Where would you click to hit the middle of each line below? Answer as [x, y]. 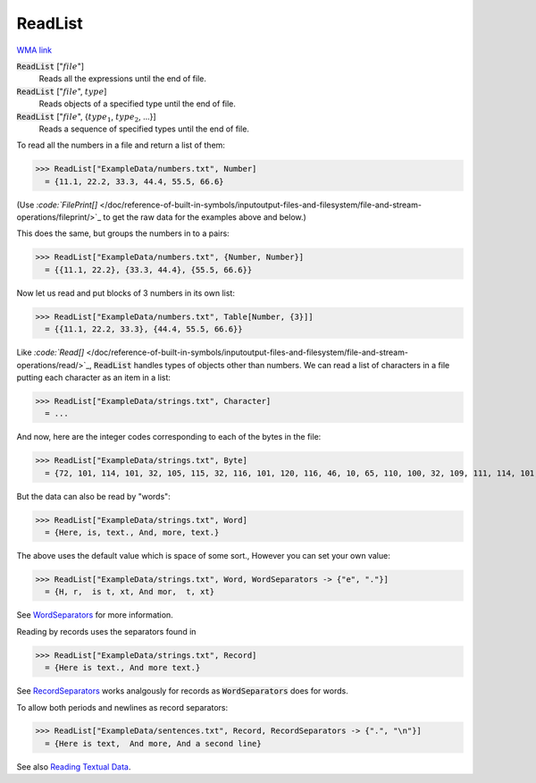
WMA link [34, 50]
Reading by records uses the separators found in [106, 631]
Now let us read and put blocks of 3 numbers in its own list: [126, 293]
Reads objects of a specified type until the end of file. [138, 104]
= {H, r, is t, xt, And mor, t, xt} [130, 592]
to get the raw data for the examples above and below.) [205, 217]
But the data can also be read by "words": [94, 496]
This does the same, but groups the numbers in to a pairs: [123, 233]
